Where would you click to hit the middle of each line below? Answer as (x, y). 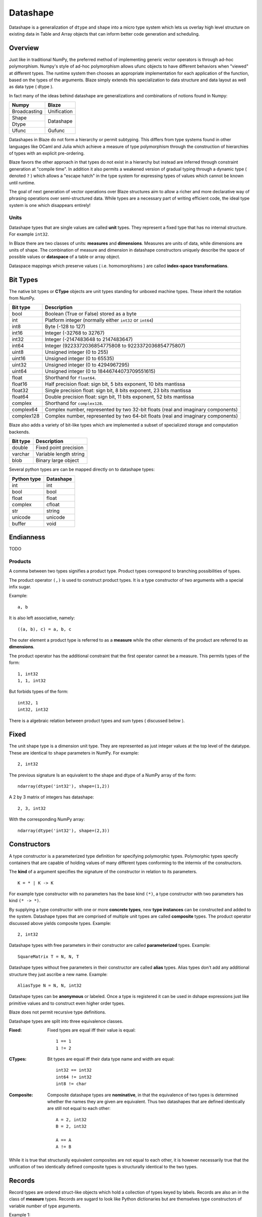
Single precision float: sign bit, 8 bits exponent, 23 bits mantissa (118, 390)
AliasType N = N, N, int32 (50, 985)
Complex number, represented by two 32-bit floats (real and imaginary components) (141, 410)
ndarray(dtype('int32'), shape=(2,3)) (64, 830)
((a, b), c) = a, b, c (45, 629)
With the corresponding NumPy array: (47, 819)
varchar (21, 454)
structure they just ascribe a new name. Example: (58, 974)
